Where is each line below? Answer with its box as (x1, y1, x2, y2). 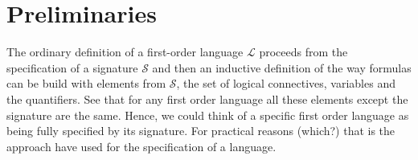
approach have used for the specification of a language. (6, 137, 277, 154)
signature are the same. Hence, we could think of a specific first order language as (6, 106, 409, 123)
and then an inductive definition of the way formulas (152, 59, 412, 76)
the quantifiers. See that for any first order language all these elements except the (6, 90, 408, 107)
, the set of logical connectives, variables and (176, 75, 395, 92)
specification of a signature (6, 59, 138, 76)
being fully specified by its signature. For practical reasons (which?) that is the (6, 122, 395, 139)
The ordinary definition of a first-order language (6, 43, 244, 60)
